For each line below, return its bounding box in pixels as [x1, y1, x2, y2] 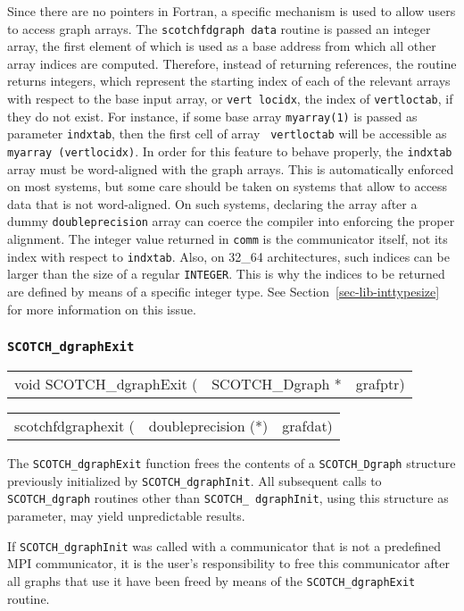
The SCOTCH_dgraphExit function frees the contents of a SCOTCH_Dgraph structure [7, 454, 456, 473]
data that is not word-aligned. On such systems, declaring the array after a [7, 194, 418, 213]
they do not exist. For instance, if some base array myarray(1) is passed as [7, 106, 418, 125]
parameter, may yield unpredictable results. [7, 506, 245, 524]
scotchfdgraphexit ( [14, 415, 135, 437]
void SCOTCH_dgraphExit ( [14, 373, 198, 395]
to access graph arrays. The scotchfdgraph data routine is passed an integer [7, 19, 431, 38]
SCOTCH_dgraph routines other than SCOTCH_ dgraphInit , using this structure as [7, 489, 449, 507]
